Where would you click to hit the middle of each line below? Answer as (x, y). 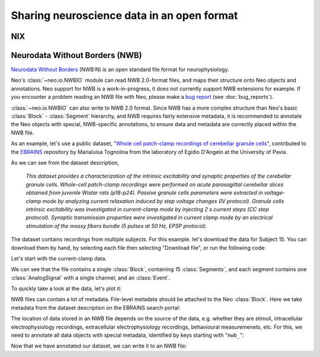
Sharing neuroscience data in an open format (124, 15)
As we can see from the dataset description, (65, 162)
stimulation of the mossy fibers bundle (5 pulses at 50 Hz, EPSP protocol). (116, 226)
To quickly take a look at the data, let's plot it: (66, 289)
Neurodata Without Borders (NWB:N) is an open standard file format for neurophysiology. (120, 70)
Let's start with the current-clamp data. (59, 258)
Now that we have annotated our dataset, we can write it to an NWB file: (99, 346)
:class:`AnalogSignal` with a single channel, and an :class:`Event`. (91, 278)
